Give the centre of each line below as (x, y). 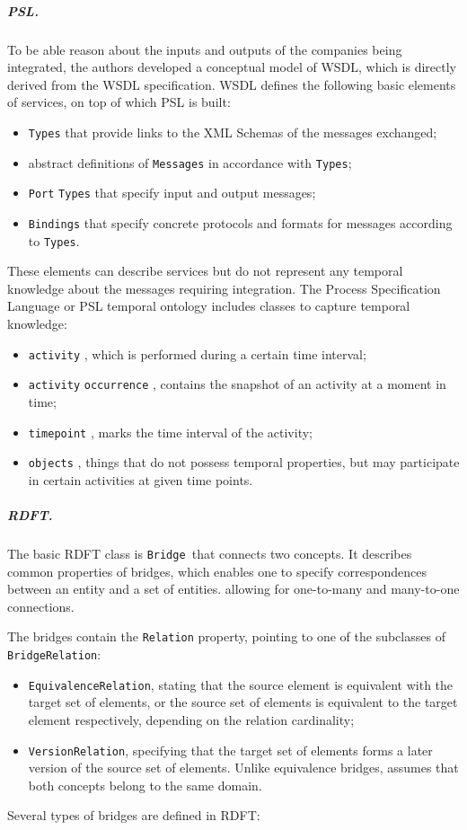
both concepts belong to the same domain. (145, 785)
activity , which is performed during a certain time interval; (197, 353)
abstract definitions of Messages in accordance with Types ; (190, 162)
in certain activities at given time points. (141, 479)
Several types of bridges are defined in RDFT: (134, 815)
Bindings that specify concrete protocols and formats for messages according (240, 222)
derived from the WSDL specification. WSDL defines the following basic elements (232, 84)
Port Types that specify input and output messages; (172, 193)
